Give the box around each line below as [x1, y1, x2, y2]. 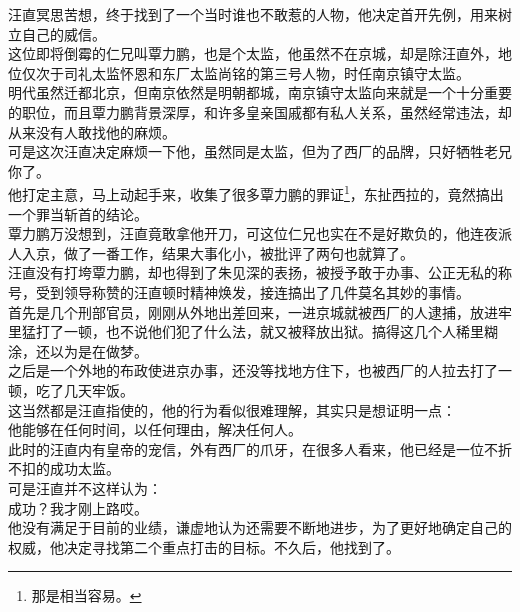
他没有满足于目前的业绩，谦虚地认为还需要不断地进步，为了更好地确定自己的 [8, 517, 512, 538]
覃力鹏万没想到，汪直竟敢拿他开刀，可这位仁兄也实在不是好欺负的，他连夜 [8, 223, 498, 244]
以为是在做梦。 [49, 340, 148, 361]
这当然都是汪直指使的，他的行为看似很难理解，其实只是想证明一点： [8, 399, 456, 420]
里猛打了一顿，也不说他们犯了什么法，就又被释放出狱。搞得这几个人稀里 [8, 321, 484, 342]
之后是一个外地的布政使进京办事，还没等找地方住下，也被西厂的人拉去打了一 [8, 360, 512, 381]
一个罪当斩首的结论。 [8, 203, 148, 224]
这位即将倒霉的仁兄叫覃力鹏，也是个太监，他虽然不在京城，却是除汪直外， [8, 43, 498, 64]
